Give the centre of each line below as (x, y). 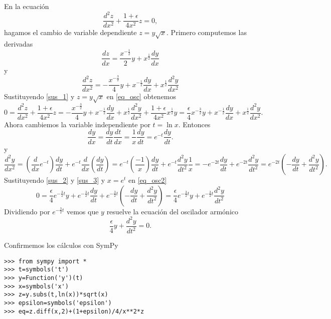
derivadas (19, 43)
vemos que (82, 211)
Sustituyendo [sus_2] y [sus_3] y (55, 180)
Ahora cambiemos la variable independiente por (77, 124)
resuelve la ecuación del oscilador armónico (172, 211)
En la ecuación (27, 6)
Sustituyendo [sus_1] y (39, 96)
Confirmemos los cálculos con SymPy (61, 245)
